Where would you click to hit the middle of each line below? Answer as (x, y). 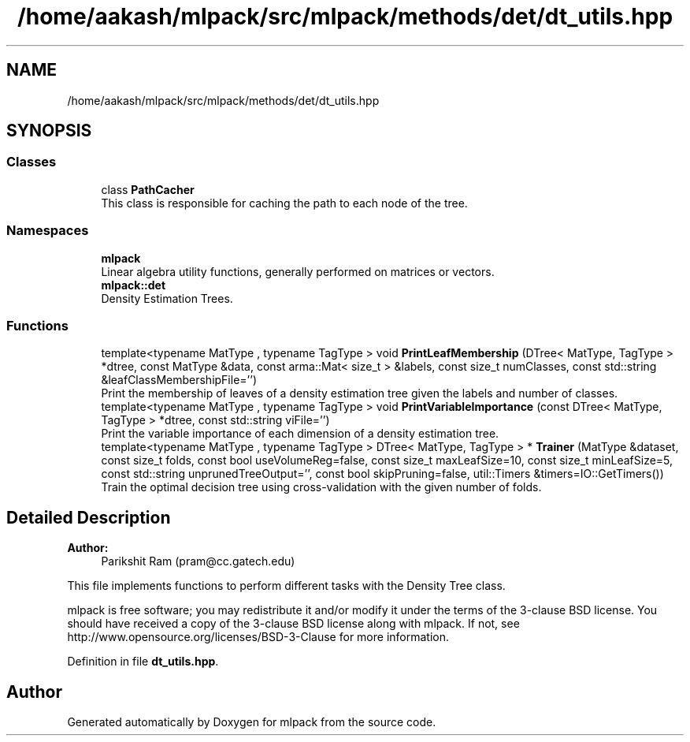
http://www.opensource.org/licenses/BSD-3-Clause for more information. (258, 637)
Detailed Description (89, 517)
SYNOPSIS (49, 131)
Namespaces (48, 231)
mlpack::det (134, 285)
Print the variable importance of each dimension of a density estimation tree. (300, 434)
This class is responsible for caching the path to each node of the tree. (284, 203)
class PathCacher (148, 189)
